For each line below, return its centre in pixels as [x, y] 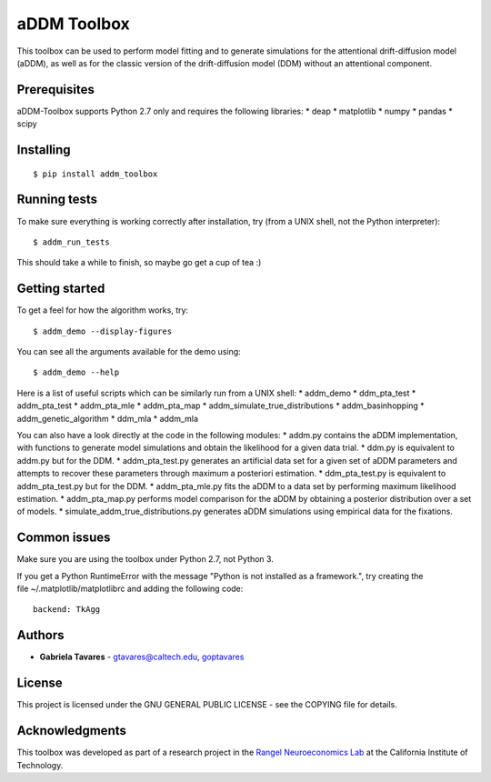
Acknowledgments [72, 731]
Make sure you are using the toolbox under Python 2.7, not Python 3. [145, 559]
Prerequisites [55, 90]
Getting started [61, 289]
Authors [40, 635]
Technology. [40, 765]
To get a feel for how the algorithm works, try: [103, 310]
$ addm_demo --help [76, 372]
